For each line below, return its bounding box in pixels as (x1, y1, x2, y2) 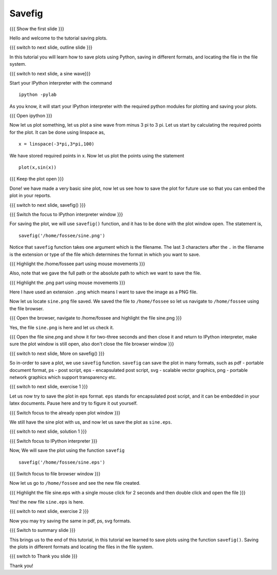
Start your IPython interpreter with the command (9, 80, 112, 86)
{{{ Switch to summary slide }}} (9, 527, 76, 533)
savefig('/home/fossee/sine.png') (18, 232, 105, 239)
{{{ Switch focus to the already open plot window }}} (9, 409, 121, 415)
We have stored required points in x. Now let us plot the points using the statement (9, 152, 185, 158)
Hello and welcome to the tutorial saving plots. (9, 35, 108, 41)
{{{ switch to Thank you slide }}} (9, 553, 78, 559)
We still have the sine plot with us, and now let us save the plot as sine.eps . (9, 419, 172, 425)
